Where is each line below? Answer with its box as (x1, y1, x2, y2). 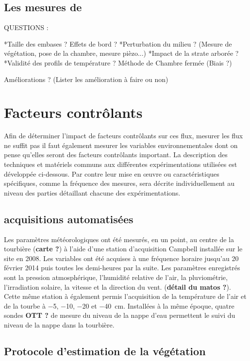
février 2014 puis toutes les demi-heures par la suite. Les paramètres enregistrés (4, 263, 240, 273)
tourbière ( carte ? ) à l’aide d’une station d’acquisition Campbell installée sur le (4, 244, 243, 254)
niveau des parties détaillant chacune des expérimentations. (4, 187, 181, 197)
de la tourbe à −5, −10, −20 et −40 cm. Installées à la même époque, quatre (4, 300, 234, 311)
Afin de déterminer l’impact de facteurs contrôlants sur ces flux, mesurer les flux (4, 131, 243, 141)
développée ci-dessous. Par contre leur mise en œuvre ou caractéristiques (4, 168, 219, 179)
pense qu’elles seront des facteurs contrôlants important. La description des (4, 149, 228, 160)
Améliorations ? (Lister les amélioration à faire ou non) (4, 74, 168, 84)
